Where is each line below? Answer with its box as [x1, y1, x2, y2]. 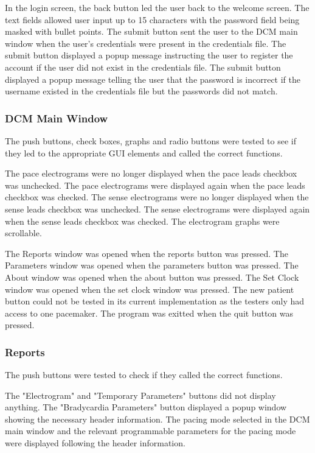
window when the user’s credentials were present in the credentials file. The [5, 37, 286, 49]
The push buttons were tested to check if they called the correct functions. [5, 368, 283, 381]
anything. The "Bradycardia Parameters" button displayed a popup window [5, 401, 287, 413]
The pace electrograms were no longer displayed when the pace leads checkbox [5, 167, 297, 180]
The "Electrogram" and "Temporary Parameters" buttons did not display [5, 388, 276, 401]
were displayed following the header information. [5, 437, 185, 449]
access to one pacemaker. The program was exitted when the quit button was [5, 306, 294, 319]
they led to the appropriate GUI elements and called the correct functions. [5, 146, 283, 159]
